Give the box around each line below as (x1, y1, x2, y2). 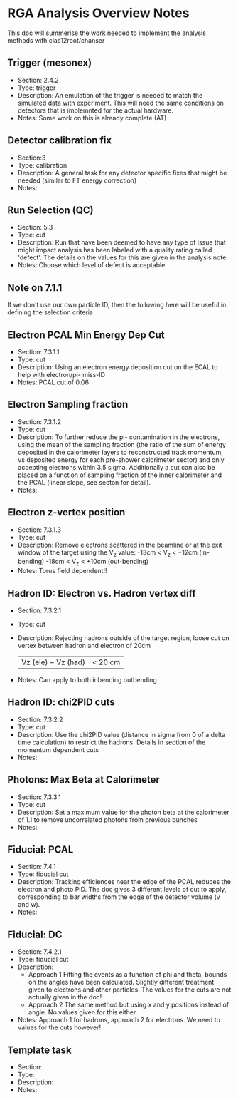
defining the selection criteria (7, 308, 94, 317)
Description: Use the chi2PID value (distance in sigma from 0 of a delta (17, 730, 226, 739)
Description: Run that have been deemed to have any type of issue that (17, 238, 226, 247)
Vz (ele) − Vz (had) (21, 657, 85, 667)
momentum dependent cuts (17, 745, 99, 754)
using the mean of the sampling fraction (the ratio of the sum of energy (17, 440, 226, 448)
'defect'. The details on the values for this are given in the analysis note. (17, 253, 229, 262)
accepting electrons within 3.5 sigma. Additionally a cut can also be (17, 463, 215, 471)
